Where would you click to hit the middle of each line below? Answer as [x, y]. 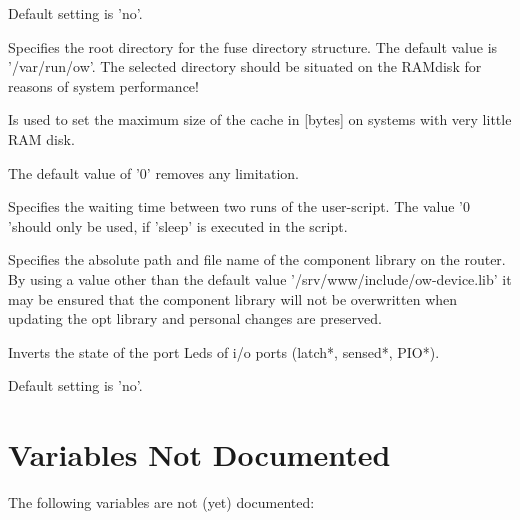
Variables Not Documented [199, 454]
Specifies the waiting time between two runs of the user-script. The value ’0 [239, 206]
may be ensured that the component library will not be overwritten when [233, 298]
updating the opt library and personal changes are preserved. [195, 318]
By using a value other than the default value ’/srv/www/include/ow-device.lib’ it [260, 278]
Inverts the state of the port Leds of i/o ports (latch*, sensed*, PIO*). [224, 351]
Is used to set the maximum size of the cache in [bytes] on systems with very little [260, 119]
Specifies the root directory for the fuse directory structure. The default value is [253, 46]
